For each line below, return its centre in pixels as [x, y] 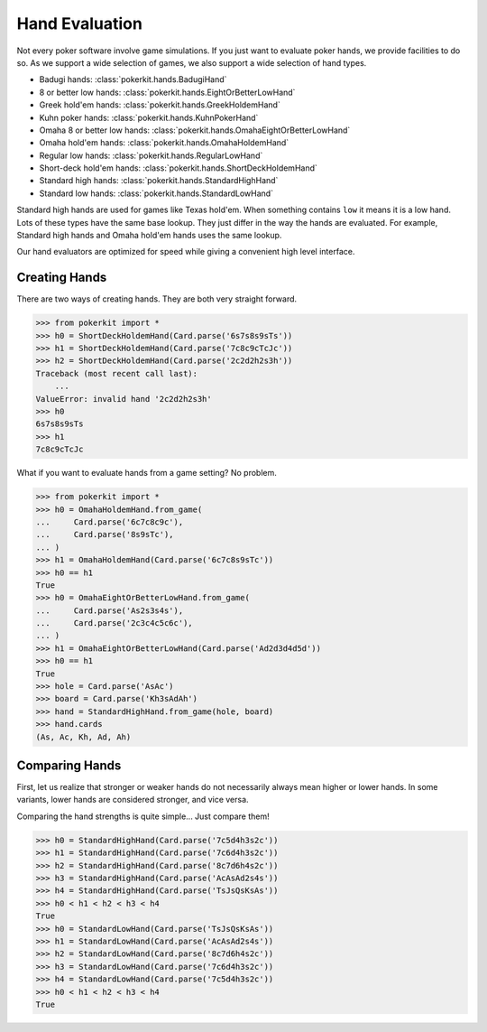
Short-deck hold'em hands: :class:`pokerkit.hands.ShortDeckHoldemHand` [178, 168]
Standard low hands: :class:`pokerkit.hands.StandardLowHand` [156, 193]
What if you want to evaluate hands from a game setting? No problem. [147, 473]
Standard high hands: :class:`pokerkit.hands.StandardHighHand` [159, 181]
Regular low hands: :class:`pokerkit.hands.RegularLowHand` [151, 155]
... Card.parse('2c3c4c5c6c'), [114, 623]
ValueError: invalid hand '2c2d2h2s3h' [124, 399]
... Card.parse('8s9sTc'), [105, 535]
